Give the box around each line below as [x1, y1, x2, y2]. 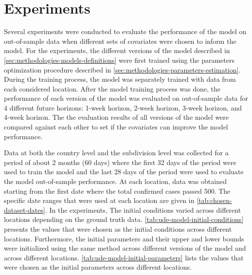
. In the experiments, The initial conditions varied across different [45, 204, 241, 215]
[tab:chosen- [197, 195, 232, 205]
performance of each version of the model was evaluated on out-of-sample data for [4, 93, 249, 103]
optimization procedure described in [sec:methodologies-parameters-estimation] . [4, 64, 241, 74]
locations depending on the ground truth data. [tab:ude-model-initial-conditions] [4, 214, 244, 224]
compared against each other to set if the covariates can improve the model [4, 122, 228, 132]
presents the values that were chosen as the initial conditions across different [4, 224, 232, 234]
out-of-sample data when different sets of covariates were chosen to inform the [4, 36, 236, 46]
